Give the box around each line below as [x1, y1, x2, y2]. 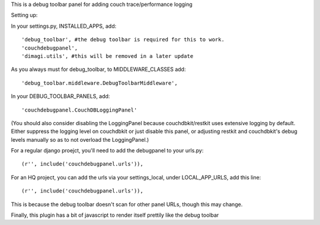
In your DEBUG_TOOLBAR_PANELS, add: [11, 93, 110, 100]
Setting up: [11, 12, 38, 19]
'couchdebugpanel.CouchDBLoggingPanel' [21, 106, 137, 113]
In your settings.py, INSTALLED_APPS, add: [11, 22, 117, 30]
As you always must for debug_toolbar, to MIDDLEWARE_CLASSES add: [11, 66, 186, 73]
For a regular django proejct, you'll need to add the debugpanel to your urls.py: [11, 147, 204, 154]
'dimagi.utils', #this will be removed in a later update [21, 53, 194, 59]
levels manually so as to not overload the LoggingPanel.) [11, 136, 149, 143]
